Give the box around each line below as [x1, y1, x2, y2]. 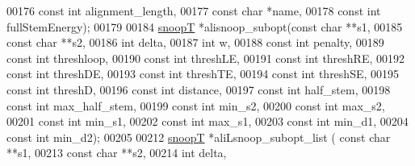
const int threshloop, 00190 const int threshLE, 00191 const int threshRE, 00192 [6, 49, 405, 66]
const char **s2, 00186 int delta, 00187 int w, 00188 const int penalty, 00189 [6, 34, 384, 51]
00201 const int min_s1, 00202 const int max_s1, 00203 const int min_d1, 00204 [6, 113, 409, 130]
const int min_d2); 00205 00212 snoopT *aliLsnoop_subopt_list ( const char [6, 128, 391, 145]
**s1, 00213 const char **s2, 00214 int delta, [6, 144, 227, 161]
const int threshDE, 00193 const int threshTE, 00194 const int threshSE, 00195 [6, 65, 400, 82]
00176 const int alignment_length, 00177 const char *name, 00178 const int [6, 2, 381, 19]
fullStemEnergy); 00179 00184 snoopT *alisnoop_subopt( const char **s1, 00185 [6, 18, 403, 35]
